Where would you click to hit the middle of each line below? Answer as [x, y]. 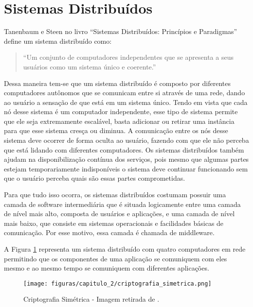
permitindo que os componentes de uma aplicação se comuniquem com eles [116, 258]
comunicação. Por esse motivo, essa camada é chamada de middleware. [109, 232]
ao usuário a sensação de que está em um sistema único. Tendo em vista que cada [126, 102]
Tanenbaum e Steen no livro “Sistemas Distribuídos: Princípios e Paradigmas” [121, 31]
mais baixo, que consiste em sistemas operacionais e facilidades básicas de [114, 223]
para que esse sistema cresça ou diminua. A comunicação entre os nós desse [116, 130]
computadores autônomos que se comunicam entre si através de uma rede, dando [125, 93]
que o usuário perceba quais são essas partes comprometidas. [95, 178]
